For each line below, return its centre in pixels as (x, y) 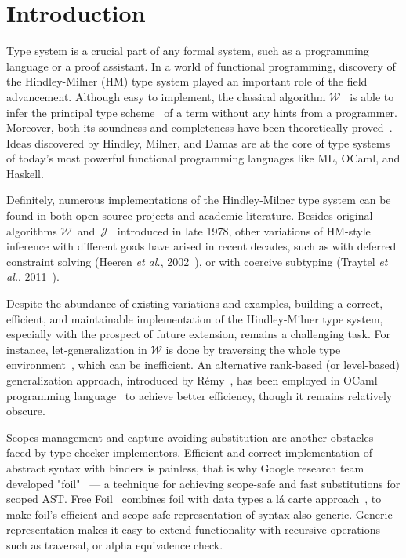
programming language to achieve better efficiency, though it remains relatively (199, 395)
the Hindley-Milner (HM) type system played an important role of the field (187, 81)
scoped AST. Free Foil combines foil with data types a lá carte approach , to (194, 499)
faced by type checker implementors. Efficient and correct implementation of (190, 452)
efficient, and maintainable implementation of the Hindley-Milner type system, (195, 318)
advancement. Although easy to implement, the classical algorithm (166, 96)
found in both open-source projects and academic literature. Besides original (190, 215)
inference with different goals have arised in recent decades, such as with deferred (201, 246)
